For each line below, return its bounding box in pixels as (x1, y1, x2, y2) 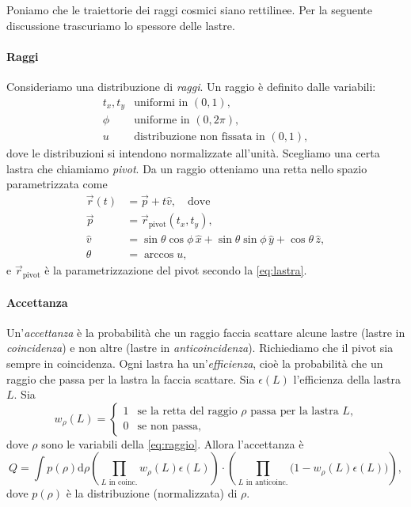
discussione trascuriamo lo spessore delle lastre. (6, 17, 235, 33)
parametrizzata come (6, 176, 108, 192)
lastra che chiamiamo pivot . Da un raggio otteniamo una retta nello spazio (6, 160, 367, 176)
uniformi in (134, 96, 188, 108)
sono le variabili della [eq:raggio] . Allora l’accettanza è (41, 435, 304, 452)
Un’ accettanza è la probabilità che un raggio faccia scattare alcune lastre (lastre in (6, 323, 405, 340)
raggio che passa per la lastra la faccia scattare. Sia (6, 370, 255, 387)
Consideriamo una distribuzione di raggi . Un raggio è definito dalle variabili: (6, 78, 376, 94)
